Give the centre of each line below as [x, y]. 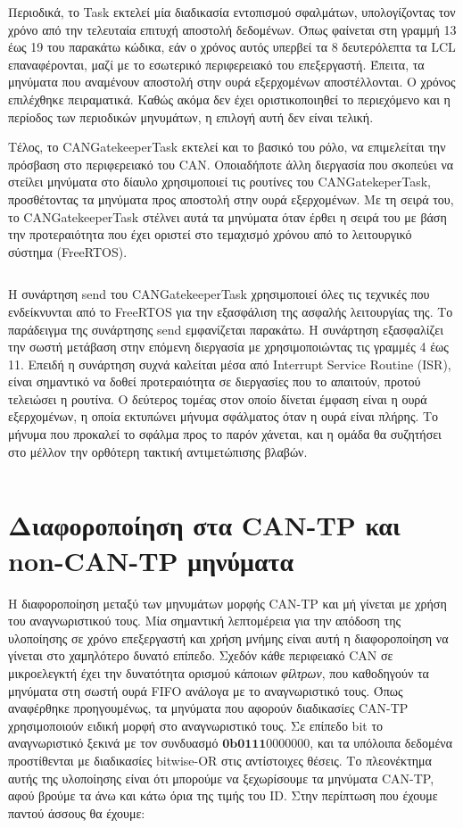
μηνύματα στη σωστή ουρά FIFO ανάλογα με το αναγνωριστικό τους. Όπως [206, 690]
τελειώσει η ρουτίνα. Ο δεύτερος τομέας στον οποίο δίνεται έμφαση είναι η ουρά [218, 398]
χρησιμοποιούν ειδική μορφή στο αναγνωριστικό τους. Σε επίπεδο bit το [196, 725]
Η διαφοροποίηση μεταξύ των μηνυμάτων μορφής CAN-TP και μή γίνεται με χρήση [227, 603]
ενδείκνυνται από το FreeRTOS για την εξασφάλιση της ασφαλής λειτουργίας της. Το [231, 311]
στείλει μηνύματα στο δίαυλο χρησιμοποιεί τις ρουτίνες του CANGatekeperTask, [220, 182]
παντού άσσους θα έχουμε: [77, 812]
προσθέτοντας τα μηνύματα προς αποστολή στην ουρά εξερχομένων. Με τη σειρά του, [231, 199]
